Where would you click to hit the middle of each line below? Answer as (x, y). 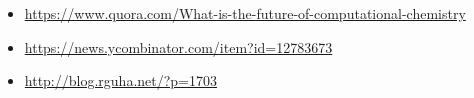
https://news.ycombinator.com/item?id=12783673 (178, 46)
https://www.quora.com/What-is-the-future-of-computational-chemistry (245, 13)
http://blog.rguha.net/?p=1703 (121, 80)
